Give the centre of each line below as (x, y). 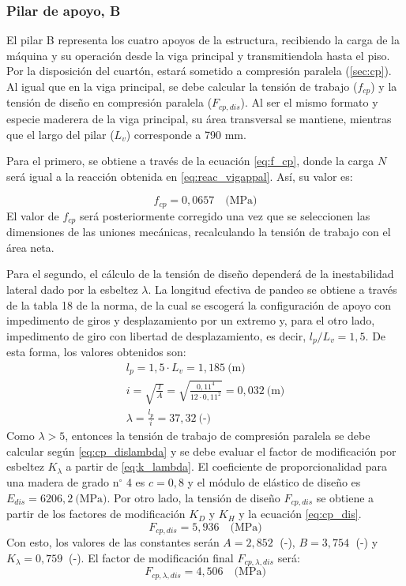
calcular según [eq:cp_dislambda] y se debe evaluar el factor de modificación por (201, 451)
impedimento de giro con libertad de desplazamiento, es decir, (156, 335)
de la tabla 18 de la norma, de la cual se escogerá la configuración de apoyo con (199, 304)
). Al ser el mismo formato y (309, 102)
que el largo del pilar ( (60, 134)
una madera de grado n (63, 482)
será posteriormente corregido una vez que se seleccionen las (225, 215)
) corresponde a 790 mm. (186, 134)
